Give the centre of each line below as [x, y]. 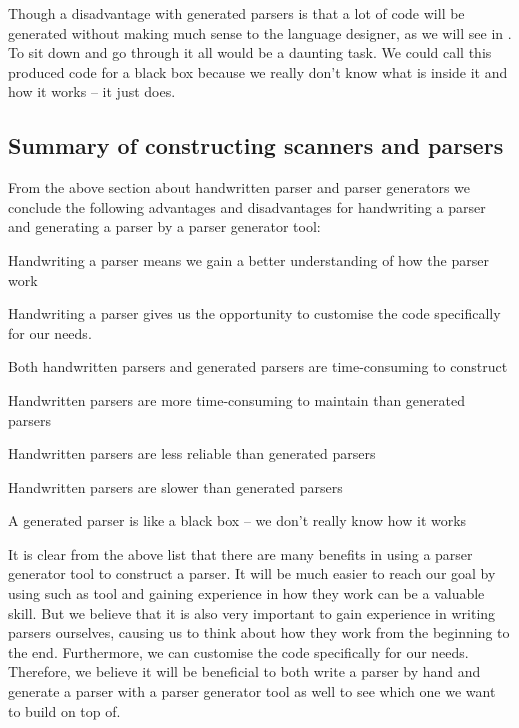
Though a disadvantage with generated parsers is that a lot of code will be [236, 13]
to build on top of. [64, 710]
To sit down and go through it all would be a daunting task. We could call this [250, 52]
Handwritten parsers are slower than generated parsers [175, 486]
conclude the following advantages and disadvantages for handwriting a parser [247, 206]
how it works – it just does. [92, 91]
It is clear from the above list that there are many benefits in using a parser [240, 553]
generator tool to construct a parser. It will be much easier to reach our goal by [252, 573]
